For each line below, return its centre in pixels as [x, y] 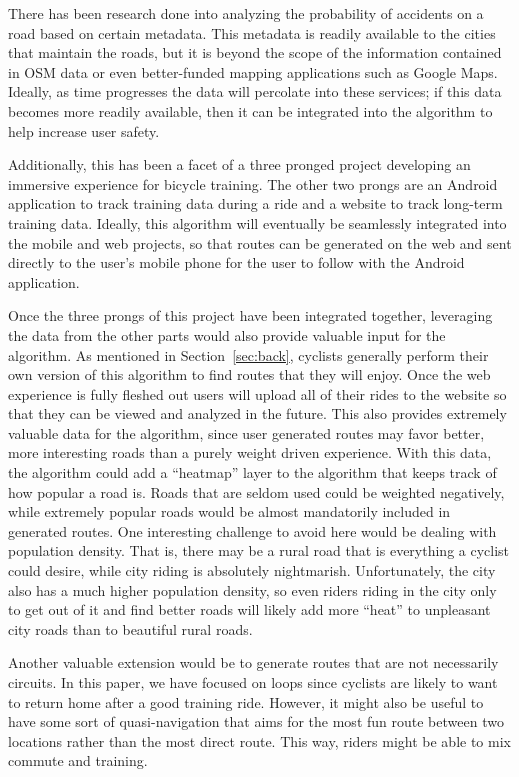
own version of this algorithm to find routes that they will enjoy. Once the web [249, 374]
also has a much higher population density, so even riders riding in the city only [252, 589]
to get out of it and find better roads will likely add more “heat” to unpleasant [249, 609]
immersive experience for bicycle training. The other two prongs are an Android [253, 183]
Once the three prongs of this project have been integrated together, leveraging [250, 315]
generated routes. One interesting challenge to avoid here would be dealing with [252, 530]
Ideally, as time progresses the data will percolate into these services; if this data [255, 91]
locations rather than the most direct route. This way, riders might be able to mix [259, 740]
